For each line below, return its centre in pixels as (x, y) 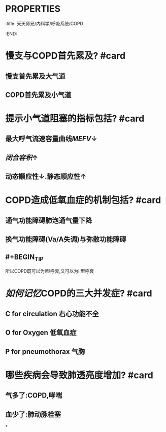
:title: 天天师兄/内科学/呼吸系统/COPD (44, 23)
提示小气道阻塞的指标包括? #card (75, 119)
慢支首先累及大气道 (35, 76)
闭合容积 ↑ (22, 158)
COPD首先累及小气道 (38, 95)
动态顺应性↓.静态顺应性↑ (46, 176)
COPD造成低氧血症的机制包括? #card (83, 200)
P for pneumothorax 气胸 (45, 352)
